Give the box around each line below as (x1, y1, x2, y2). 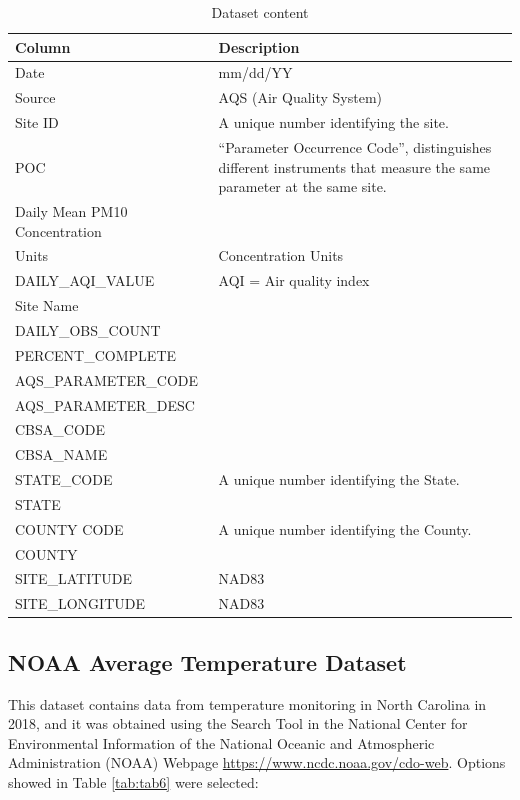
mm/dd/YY (218, 62, 293, 83)
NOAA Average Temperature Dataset (8, 646, 407, 677)
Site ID (15, 112, 59, 133)
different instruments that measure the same (218, 156, 491, 177)
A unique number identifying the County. (218, 518, 472, 539)
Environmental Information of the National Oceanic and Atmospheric (8, 732, 435, 753)
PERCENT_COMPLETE (15, 344, 177, 365)
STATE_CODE (15, 469, 113, 490)
